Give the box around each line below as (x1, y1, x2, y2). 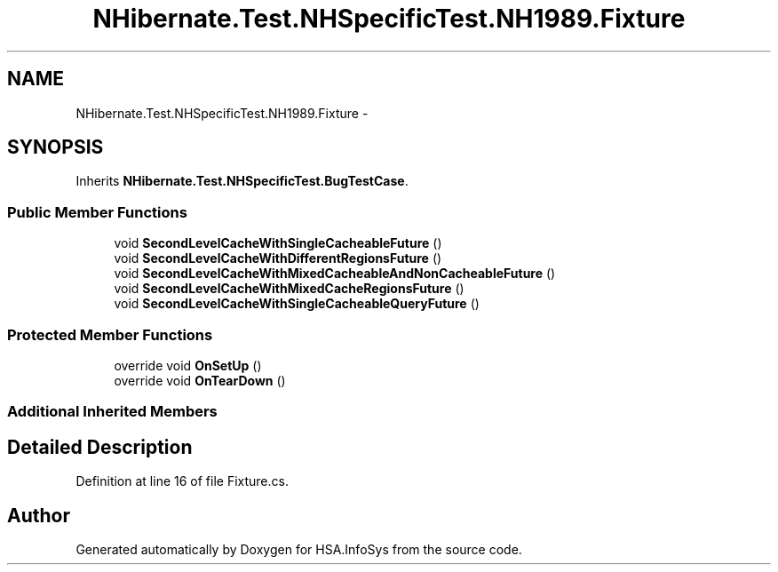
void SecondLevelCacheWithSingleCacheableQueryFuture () (114, 296, 480, 312)
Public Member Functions (7, 203, 187, 221)
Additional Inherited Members (7, 402, 218, 421)
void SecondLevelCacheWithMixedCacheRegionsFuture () (114, 281, 464, 297)
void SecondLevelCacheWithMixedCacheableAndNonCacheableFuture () (114, 266, 556, 282)
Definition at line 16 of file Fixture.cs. (75, 473, 289, 489)
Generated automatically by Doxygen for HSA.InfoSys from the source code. (75, 542, 522, 557)
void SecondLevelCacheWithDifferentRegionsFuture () (114, 250, 442, 266)
